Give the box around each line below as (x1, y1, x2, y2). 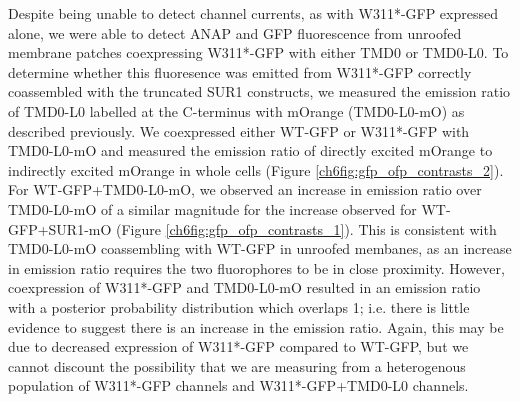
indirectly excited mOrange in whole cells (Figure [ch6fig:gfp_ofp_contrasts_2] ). (8, 159, 504, 180)
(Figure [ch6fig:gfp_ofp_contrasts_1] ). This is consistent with (116, 218, 497, 239)
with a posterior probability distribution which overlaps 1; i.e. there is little (8, 296, 470, 317)
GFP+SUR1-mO (8, 218, 112, 239)
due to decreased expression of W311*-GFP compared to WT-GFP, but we (8, 336, 469, 357)
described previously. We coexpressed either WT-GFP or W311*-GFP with (8, 120, 470, 141)
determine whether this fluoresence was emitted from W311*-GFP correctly (8, 61, 472, 82)
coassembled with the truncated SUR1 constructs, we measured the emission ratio (8, 81, 511, 102)
